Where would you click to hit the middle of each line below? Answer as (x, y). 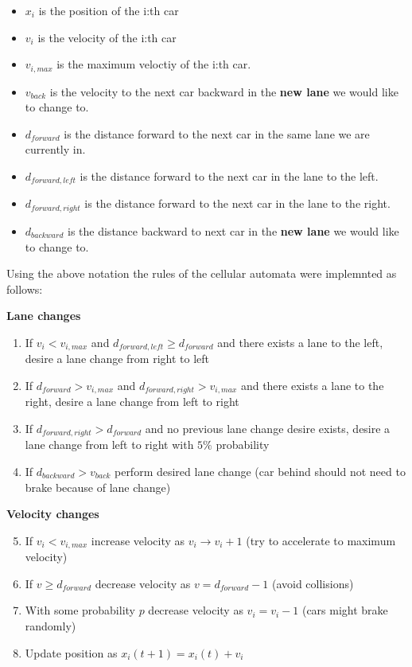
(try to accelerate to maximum (321, 540)
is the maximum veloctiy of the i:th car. (154, 64)
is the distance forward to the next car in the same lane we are (217, 133)
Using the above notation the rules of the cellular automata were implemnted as (202, 273)
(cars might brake (345, 610)
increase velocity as (138, 540)
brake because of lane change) (98, 487)
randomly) (51, 626)
